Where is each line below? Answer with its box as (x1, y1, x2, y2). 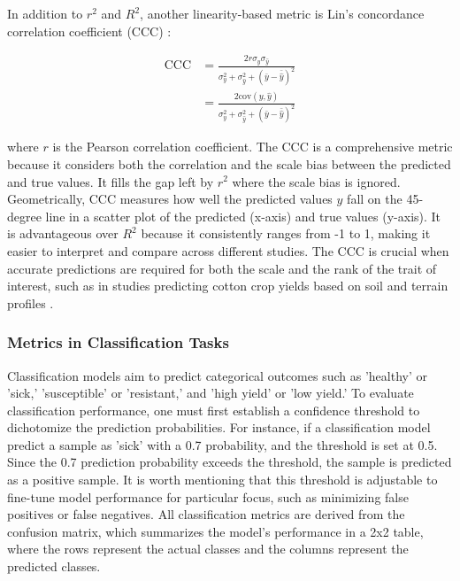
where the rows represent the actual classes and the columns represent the (7, 539, 409, 558)
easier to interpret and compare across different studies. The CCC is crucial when (7, 241, 449, 260)
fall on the (347, 190, 402, 208)
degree (7, 206, 42, 225)
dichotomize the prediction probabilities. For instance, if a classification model (7, 418, 431, 437)
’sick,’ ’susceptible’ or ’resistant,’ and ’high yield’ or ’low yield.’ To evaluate (7, 383, 414, 402)
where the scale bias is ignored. (232, 172, 401, 190)
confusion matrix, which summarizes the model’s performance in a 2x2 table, (7, 522, 424, 540)
